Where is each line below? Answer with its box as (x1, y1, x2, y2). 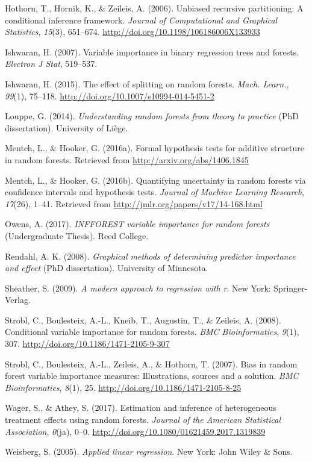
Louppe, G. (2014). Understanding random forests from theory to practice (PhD (5, 110, 299, 122)
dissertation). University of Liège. (5, 121, 128, 134)
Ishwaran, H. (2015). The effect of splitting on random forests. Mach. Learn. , (5, 77, 289, 90)
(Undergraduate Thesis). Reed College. (5, 229, 149, 242)
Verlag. (5, 293, 31, 306)
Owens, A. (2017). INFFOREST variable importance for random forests (5, 217, 270, 230)
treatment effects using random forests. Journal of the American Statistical (5, 413, 281, 426)
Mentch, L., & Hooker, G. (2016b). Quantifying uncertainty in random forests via (5, 173, 306, 186)
